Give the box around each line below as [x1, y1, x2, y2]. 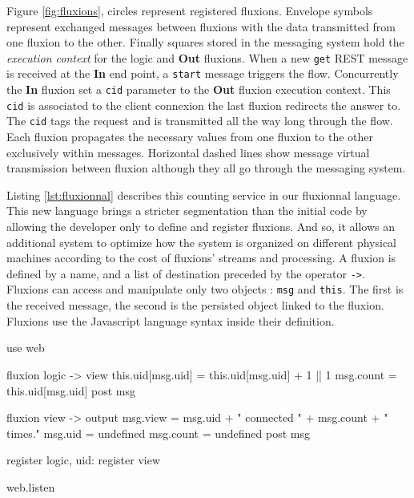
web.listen [6, 478, 55, 495]
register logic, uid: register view [6, 451, 161, 468]
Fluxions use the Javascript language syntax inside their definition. [6, 312, 335, 329]
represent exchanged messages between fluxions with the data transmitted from [6, 18, 396, 34]
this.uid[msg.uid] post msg [6, 382, 135, 399]
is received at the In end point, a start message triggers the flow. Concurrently [6, 65, 399, 82]
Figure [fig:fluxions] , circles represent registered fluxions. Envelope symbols [6, 2, 373, 18]
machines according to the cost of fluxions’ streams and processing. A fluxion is [6, 249, 396, 266]
